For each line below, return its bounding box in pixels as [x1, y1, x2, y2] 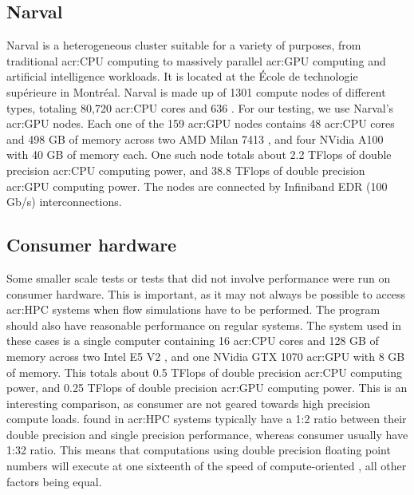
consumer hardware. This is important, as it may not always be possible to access [6, 285, 406, 302]
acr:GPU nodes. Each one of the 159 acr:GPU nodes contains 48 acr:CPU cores [6, 115, 395, 132]
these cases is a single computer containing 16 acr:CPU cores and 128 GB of [6, 332, 379, 349]
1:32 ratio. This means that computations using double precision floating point [6, 442, 391, 458]
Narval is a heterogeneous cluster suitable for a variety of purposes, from [6, 37, 361, 53]
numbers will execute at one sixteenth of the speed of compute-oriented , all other [6, 457, 407, 474]
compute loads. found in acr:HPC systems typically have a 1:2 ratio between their [6, 410, 407, 427]
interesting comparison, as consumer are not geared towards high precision [6, 394, 371, 411]
